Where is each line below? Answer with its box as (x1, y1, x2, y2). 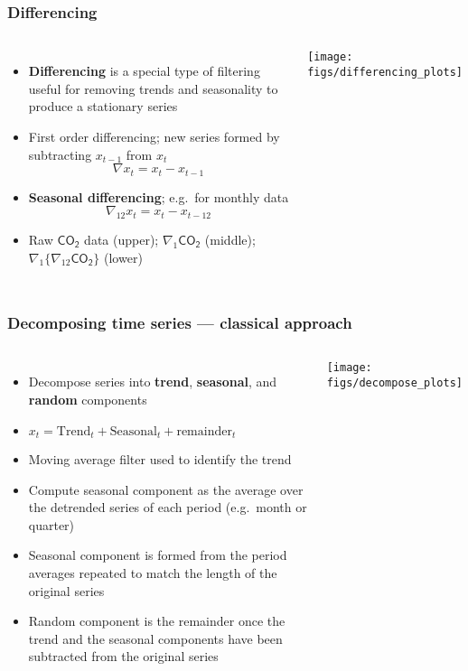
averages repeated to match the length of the (28, 564, 277, 582)
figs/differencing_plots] (307, 65, 463, 79)
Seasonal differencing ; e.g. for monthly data (28, 187, 289, 206)
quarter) (28, 515, 75, 534)
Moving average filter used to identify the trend (28, 450, 292, 469)
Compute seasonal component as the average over (28, 480, 304, 499)
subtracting (28, 144, 92, 163)
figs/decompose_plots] (326, 377, 463, 390)
